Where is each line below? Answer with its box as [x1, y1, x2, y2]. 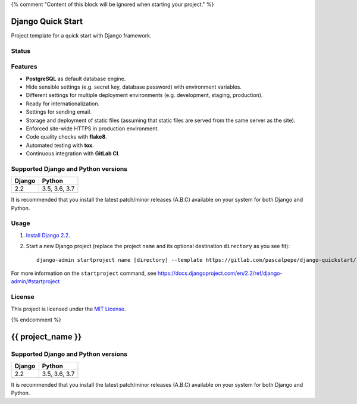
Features [11, 62, 37, 71]
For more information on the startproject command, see [11, 270, 157, 277]
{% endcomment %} [11, 316, 62, 323]
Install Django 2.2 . [26, 231, 71, 239]
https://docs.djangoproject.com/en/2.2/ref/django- [158, 270, 283, 277]
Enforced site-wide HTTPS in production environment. [26, 125, 159, 132]
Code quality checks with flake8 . [26, 133, 107, 140]
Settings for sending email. [26, 108, 92, 115]
